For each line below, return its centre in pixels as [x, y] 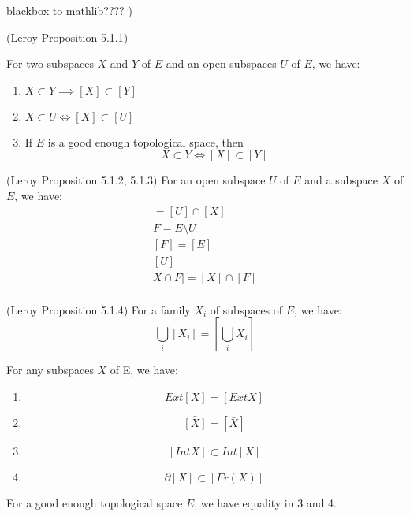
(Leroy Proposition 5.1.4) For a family [99, 309]
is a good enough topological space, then [145, 141]
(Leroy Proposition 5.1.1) [67, 37]
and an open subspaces [221, 63]
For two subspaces [50, 63]
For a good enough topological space [95, 502]
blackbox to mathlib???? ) [69, 10]
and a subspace [341, 180]
